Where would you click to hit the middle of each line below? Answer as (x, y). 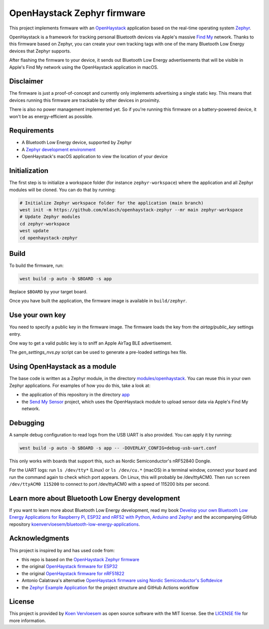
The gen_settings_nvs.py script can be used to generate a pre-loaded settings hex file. (98, 352)
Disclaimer (26, 82)
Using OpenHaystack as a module (63, 367)
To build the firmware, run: (37, 265)
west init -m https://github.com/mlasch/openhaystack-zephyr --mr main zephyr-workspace (132, 210)
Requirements (32, 130)
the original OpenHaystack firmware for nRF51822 (73, 573)
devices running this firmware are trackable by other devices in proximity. (85, 100)
